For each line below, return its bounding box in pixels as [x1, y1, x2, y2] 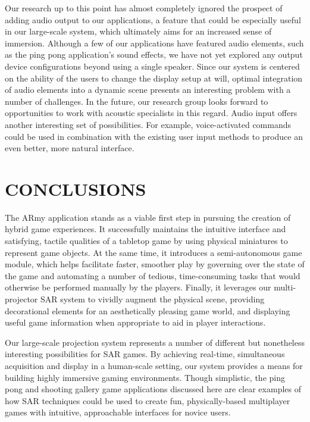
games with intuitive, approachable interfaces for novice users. [5, 406, 231, 418]
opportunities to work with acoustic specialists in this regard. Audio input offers [5, 107, 298, 119]
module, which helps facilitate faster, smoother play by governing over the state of [5, 258, 305, 270]
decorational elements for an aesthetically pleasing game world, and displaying [5, 304, 290, 317]
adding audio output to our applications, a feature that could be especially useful [5, 13, 301, 26]
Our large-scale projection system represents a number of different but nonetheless [5, 336, 305, 348]
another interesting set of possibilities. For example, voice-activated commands [5, 118, 292, 130]
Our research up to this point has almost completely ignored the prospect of [5, 2, 283, 14]
